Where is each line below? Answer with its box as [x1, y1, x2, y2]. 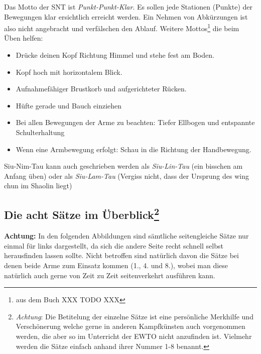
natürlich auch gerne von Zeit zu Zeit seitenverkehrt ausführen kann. [4, 270, 215, 280]
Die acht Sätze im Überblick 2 [4, 205, 159, 222]
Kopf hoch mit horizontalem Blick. [16, 66, 122, 77]
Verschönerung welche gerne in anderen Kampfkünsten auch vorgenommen [16, 321, 245, 331]
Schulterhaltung [16, 127, 65, 137]
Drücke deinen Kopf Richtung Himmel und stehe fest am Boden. [16, 50, 214, 60]
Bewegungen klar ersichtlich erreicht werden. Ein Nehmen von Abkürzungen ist [4, 11, 248, 22]
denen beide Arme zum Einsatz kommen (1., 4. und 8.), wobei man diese [4, 260, 228, 270]
